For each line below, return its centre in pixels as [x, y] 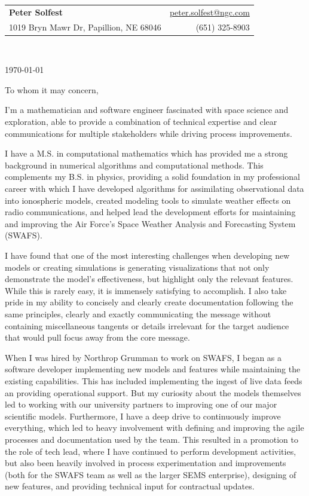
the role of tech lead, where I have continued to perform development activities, [151, 451]
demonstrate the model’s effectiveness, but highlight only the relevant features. [149, 279]
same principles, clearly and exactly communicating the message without [138, 313]
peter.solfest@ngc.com [209, 12]
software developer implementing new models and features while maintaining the [153, 369]
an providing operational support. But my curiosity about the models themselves [153, 392]
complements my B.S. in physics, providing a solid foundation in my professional [152, 177]
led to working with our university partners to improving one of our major [141, 404]
